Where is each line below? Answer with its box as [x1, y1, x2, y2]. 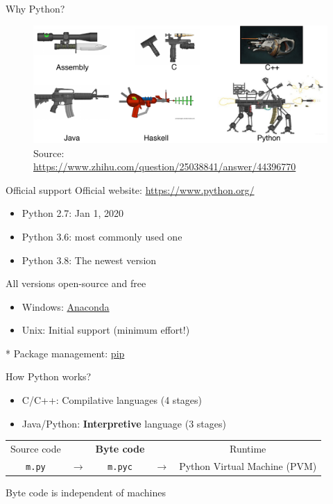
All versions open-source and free [6, 276, 146, 291]
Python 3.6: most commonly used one [22, 229, 182, 243]
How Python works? [6, 369, 92, 384]
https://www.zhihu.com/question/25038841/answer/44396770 [33, 159, 296, 174]
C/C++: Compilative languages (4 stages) [22, 393, 203, 407]
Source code [10, 441, 61, 455]
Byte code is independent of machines [6, 485, 166, 499]
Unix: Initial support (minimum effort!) [22, 323, 190, 337]
